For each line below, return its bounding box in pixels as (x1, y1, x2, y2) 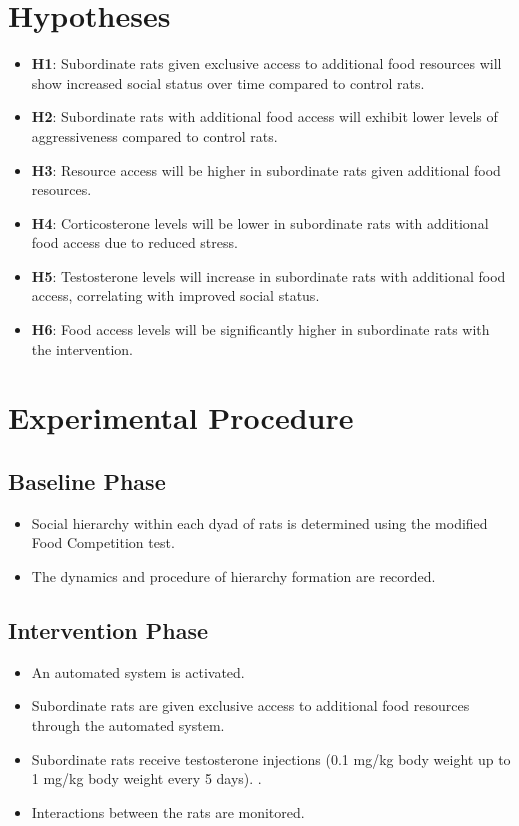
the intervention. (31, 338, 133, 359)
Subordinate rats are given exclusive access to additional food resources (31, 695, 470, 716)
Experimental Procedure (8, 397, 354, 438)
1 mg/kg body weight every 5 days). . (31, 768, 262, 789)
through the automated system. (31, 715, 225, 735)
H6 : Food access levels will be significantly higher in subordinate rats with (31, 319, 490, 340)
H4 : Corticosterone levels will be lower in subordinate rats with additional (31, 212, 489, 233)
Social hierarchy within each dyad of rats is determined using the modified (31, 512, 488, 533)
